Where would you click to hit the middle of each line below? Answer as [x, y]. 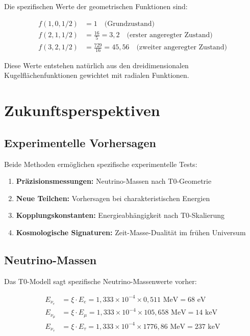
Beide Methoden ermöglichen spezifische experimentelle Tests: [101, 164]
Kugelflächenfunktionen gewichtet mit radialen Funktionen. [97, 75]
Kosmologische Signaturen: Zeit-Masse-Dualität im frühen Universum [131, 232]
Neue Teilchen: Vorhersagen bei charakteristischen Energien [113, 198]
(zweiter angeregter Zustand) [182, 48]
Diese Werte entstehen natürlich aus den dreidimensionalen [96, 65]
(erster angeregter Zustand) [170, 35]
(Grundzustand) [130, 24]
